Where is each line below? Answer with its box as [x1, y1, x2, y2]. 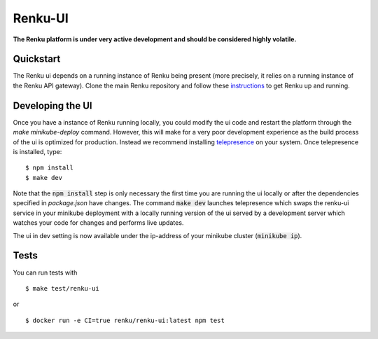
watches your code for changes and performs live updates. [13, 219, 184, 227]
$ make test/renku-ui [25, 284, 99, 292]
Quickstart [13, 53, 61, 65]
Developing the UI [13, 99, 92, 111]
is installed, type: [13, 147, 62, 155]
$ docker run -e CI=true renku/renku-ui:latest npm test [25, 316, 225, 324]
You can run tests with [13, 268, 78, 277]
